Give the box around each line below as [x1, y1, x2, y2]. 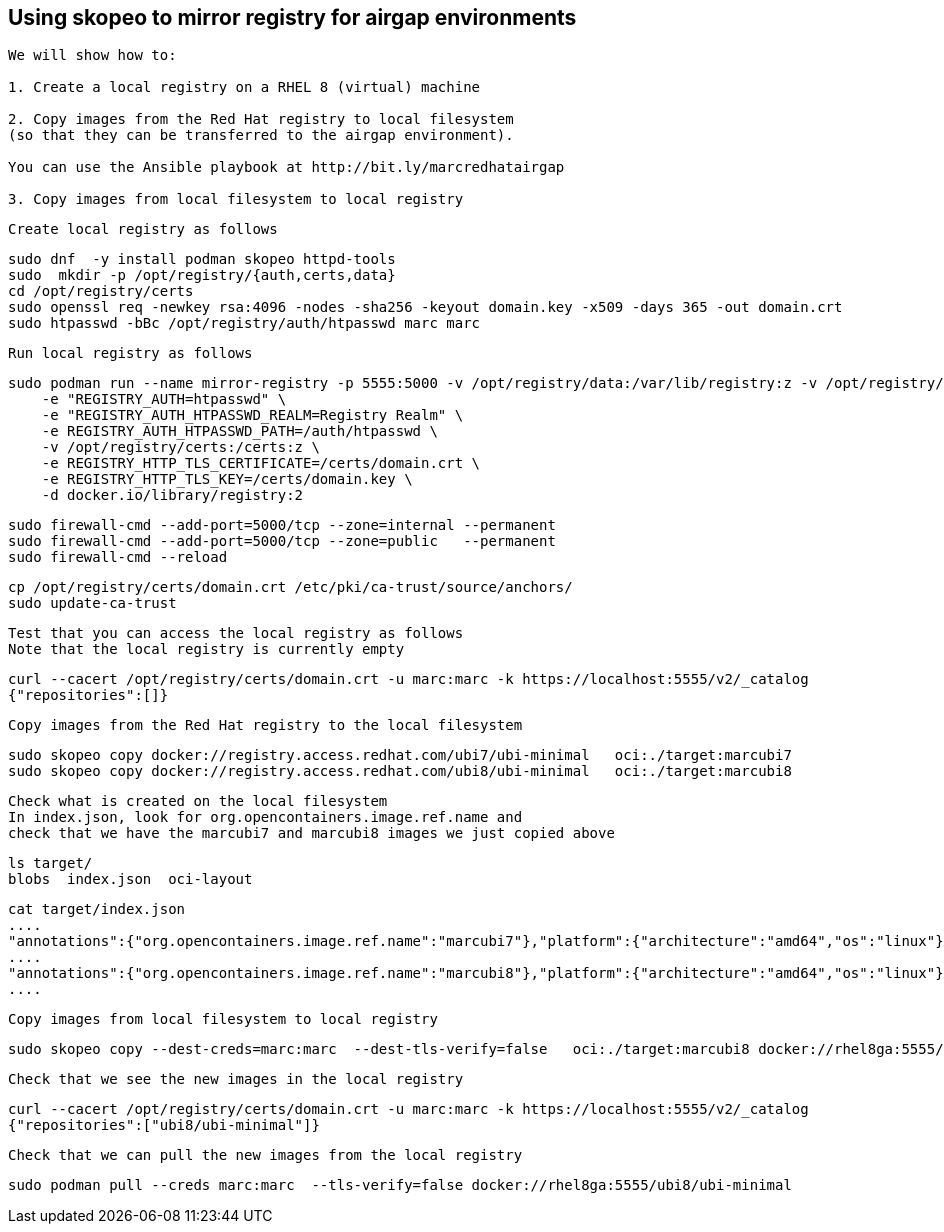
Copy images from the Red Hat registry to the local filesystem [8, 717, 523, 734]
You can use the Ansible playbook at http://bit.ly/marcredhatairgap [8, 159, 565, 176]
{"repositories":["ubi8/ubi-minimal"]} [8, 1117, 320, 1134]
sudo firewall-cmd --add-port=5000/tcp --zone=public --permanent [8, 533, 556, 550]
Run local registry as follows [8, 345, 253, 362]
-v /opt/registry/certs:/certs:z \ [41, 439, 320, 456]
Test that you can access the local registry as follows [8, 625, 464, 642]
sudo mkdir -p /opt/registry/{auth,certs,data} [8, 267, 396, 284]
